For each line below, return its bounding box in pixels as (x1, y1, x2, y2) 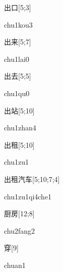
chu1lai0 (4, 53, 29, 64)
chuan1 (4, 259, 26, 270)
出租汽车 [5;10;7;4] (4, 173, 60, 184)
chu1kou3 (4, 19, 33, 30)
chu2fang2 (4, 225, 35, 236)
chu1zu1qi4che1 (4, 191, 52, 201)
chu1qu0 (4, 87, 30, 98)
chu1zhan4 (4, 122, 36, 133)
